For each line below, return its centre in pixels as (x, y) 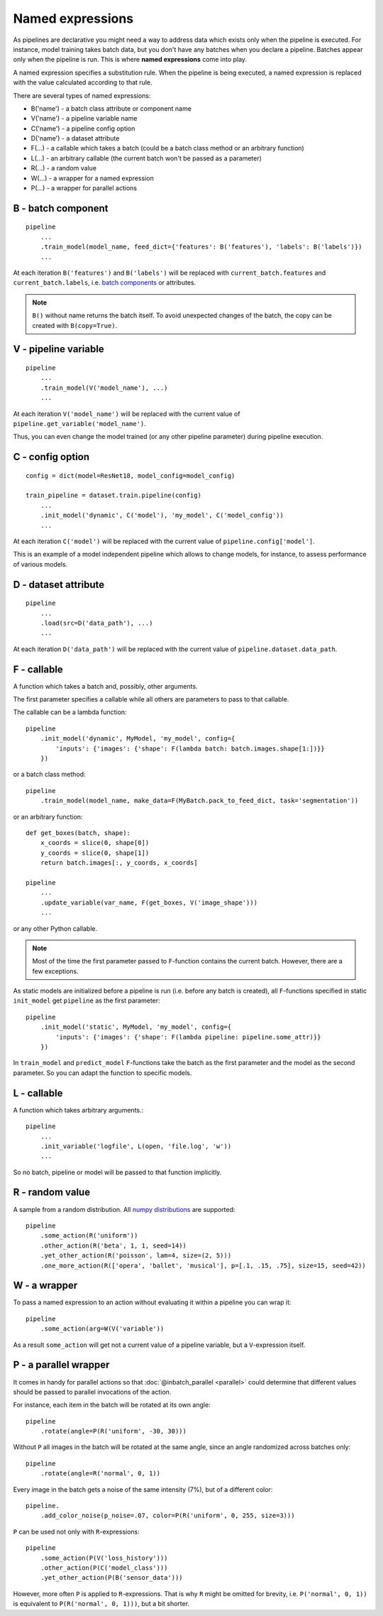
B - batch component (61, 208)
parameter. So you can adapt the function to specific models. (102, 1073)
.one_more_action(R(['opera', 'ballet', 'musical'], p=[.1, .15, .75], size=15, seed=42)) (203, 1265)
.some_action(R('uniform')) (89, 1236)
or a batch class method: (49, 775)
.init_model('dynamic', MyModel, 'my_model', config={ (138, 739)
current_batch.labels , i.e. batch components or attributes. (105, 283)
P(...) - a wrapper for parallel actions (84, 188)
